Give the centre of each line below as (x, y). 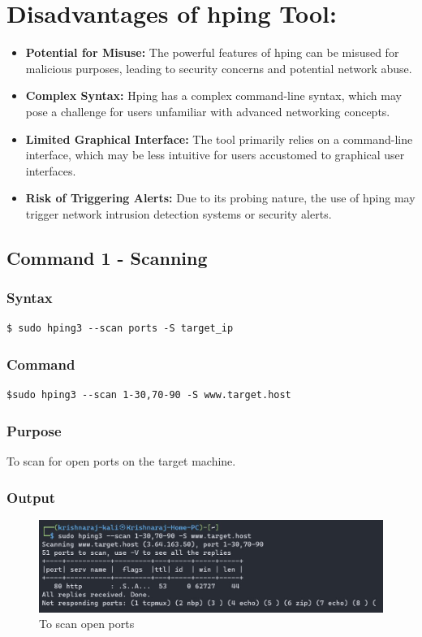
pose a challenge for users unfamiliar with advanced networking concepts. (208, 111)
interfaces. (51, 170)
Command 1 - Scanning (107, 257)
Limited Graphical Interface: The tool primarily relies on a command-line (219, 139)
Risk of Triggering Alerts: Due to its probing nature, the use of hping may (220, 198)
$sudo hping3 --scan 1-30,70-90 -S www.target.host (149, 395)
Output (31, 497)
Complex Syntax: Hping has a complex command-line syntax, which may (213, 95)
